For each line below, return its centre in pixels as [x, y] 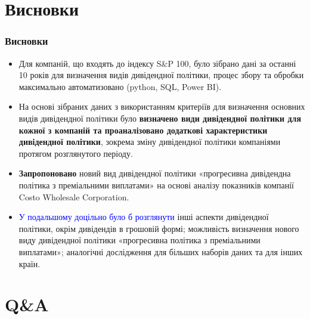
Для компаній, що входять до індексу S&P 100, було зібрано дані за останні [157, 63]
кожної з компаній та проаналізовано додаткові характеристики [143, 130]
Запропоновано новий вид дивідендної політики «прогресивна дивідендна [155, 173]
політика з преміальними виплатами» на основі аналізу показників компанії [156, 185]
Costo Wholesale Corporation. [74, 196]
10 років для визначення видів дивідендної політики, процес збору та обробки [161, 75]
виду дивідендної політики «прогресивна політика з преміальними [139, 240]
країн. [30, 263]
